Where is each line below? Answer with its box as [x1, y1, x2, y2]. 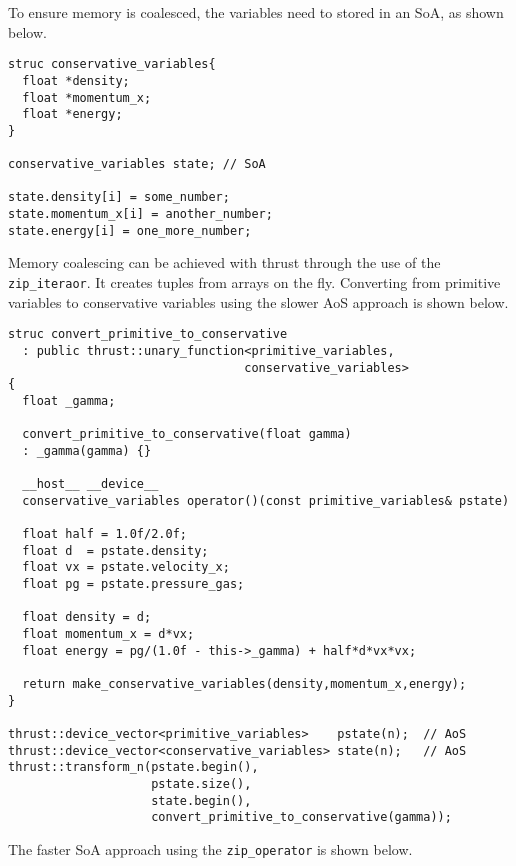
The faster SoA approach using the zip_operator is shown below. [8, 838, 413, 859]
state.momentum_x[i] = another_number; [8, 207, 273, 222]
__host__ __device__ [22, 477, 159, 492]
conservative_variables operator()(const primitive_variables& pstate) [22, 493, 510, 508]
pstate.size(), [151, 776, 252, 791]
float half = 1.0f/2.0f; [22, 527, 187, 542]
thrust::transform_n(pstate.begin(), [8, 760, 259, 775]
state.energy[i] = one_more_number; [8, 223, 252, 238]
